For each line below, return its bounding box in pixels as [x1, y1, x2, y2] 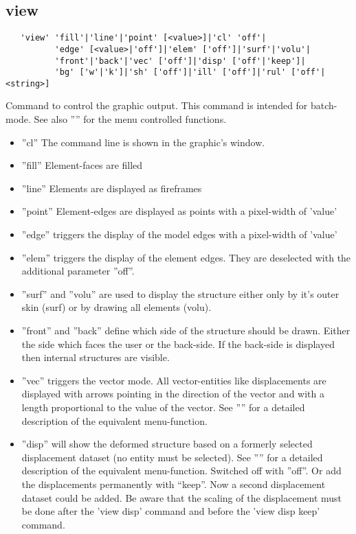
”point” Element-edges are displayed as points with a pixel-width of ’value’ [21, 204, 337, 218]
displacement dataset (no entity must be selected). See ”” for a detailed [21, 450, 323, 464]
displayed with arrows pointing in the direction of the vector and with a [21, 386, 324, 401]
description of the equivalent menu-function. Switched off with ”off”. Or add [21, 463, 342, 478]
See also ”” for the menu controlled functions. [34, 112, 227, 126]
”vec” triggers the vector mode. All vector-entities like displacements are [21, 373, 326, 387]
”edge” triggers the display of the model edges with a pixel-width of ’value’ [21, 227, 337, 242]
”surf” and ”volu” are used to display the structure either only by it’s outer [21, 286, 340, 301]
